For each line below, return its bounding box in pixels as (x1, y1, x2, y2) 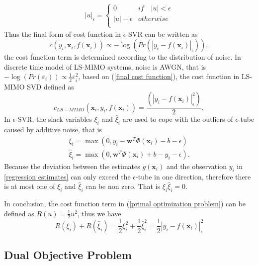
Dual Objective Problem (4, 247, 132, 263)
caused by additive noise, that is (4, 124, 102, 134)
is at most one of (4, 181, 55, 191)
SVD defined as (27, 81, 74, 91)
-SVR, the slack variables (15, 114, 92, 124)
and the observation (166, 161, 227, 171)
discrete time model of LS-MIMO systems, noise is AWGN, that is (4, 61, 206, 72)
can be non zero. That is (86, 181, 161, 191)
